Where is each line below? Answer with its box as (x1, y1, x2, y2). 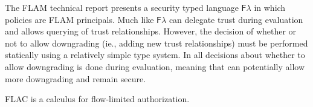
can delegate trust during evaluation (169, 13, 303, 25)
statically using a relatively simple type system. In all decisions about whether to (5, 48, 305, 61)
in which (254, 1, 286, 13)
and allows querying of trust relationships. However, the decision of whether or (5, 25, 297, 37)
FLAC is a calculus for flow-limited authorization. (5, 92, 190, 105)
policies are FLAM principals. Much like (5, 13, 154, 25)
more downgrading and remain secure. (5, 72, 146, 85)
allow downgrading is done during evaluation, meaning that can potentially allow (5, 60, 305, 73)
